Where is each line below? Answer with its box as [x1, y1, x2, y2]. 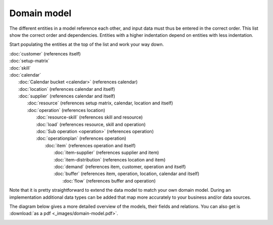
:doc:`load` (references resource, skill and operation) [36, 121, 146, 127]
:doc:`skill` [9, 65, 31, 71]
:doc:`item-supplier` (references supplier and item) [54, 149, 159, 156]
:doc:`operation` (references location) [27, 107, 106, 113]
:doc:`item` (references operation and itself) [44, 142, 136, 148]
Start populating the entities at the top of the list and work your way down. [9, 41, 164, 47]
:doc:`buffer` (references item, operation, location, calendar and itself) [54, 171, 200, 177]
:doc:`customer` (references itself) [9, 50, 81, 57]
